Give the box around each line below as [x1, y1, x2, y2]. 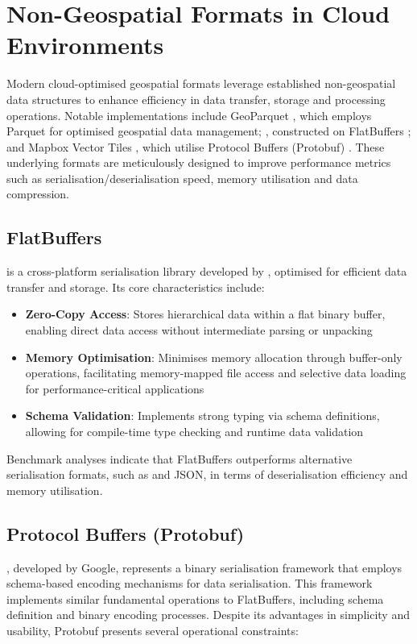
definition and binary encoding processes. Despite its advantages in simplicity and [6, 606, 410, 623]
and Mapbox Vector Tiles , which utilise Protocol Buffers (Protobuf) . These [6, 138, 385, 155]
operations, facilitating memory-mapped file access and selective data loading [25, 364, 407, 381]
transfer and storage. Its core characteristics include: [6, 278, 265, 295]
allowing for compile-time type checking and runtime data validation [25, 423, 364, 440]
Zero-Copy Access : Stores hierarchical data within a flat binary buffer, [25, 305, 386, 322]
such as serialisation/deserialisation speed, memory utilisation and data [6, 169, 358, 186]
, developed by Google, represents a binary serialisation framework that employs [6, 559, 403, 575]
